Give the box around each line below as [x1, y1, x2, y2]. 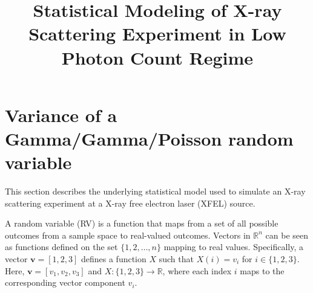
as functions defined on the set [5, 240, 118, 253]
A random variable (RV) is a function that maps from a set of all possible [5, 217, 278, 230]
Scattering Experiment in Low [28, 21, 286, 46]
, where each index [162, 264, 232, 277]
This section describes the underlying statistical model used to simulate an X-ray [5, 185, 306, 198]
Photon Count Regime [61, 45, 254, 69]
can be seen [265, 228, 309, 241]
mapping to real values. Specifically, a [163, 240, 304, 253]
